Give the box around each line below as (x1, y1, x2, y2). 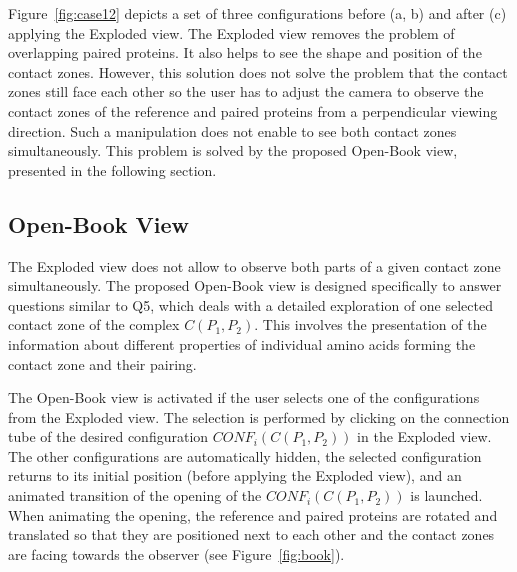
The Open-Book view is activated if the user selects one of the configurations (8, 387, 480, 408)
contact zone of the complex (8, 314, 180, 335)
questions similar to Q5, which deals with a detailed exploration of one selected (8, 294, 494, 315)
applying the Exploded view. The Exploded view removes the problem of (8, 22, 455, 43)
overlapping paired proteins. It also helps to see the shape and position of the (8, 42, 482, 63)
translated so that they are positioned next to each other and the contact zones (8, 524, 495, 545)
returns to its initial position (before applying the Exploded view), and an (8, 465, 462, 486)
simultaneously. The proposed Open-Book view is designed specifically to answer (8, 275, 502, 296)
